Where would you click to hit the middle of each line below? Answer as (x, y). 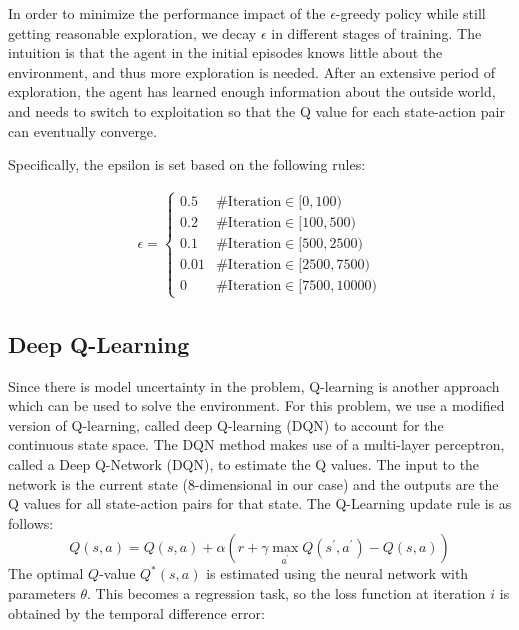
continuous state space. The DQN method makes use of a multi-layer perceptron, (256, 444)
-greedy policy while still (410, 13)
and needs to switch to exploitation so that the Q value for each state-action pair (256, 110)
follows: (31, 522)
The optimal (46, 573)
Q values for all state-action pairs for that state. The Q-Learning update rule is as (260, 503)
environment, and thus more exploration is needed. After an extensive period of (251, 71)
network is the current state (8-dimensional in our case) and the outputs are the (253, 483)
